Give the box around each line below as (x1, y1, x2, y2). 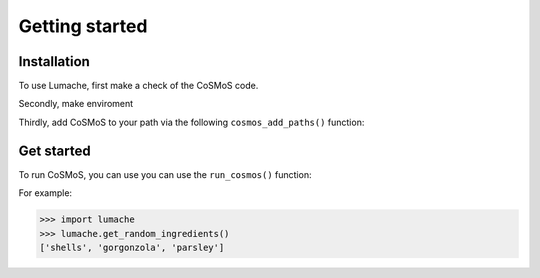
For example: (18, 187, 73, 199)
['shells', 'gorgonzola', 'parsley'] (39, 241, 225, 253)
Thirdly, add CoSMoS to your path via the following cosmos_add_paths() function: (18, 116, 365, 128)
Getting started (18, 15, 148, 37)
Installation (18, 53, 90, 70)
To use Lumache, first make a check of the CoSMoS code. (18, 80, 259, 92)
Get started (18, 142, 91, 159)
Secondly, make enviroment (18, 98, 134, 110)
